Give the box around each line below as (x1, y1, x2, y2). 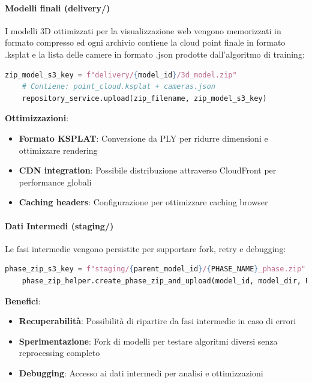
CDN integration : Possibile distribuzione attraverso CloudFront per (19, 164, 277, 176)
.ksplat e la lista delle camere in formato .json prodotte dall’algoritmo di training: (5, 47, 305, 60)
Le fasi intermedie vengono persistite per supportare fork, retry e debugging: (5, 242, 286, 255)
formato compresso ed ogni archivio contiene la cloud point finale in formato (5, 36, 286, 49)
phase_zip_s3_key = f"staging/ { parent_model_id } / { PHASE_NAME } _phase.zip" (5, 265, 306, 274)
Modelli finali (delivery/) (5, 1, 110, 14)
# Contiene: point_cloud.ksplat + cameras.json (22, 82, 215, 91)
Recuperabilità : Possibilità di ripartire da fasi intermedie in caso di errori (19, 315, 296, 327)
